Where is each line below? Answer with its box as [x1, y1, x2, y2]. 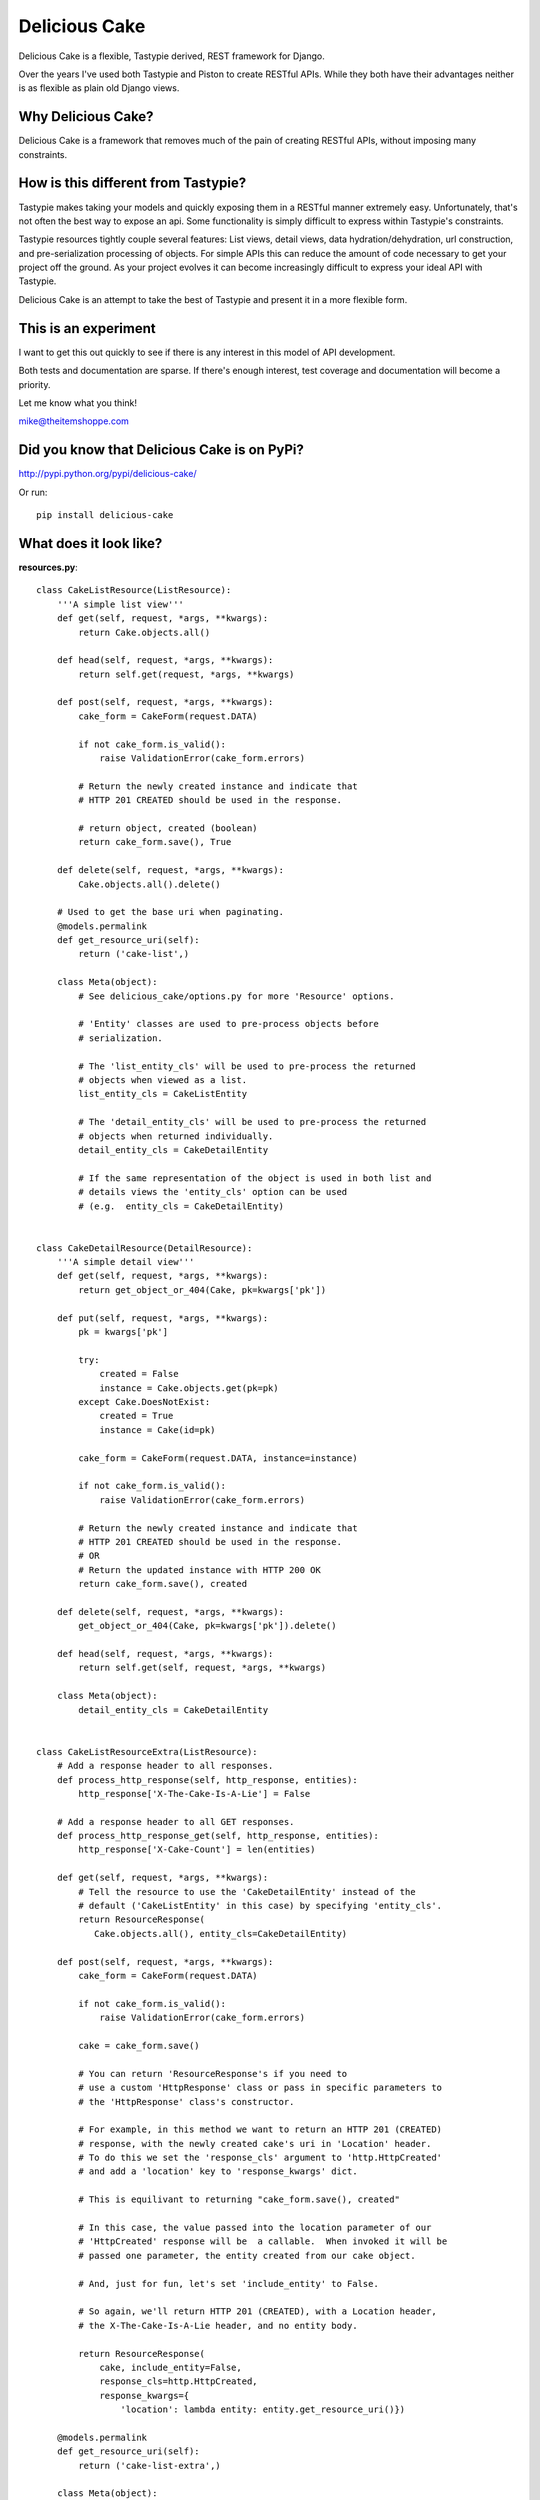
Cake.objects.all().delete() [78, 878, 222, 890]
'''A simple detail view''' [56, 1256, 195, 1268]
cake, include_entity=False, [99, 2361, 242, 2373]
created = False [99, 1368, 179, 1380]
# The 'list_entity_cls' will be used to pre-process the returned [78, 1060, 416, 1072]
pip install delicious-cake [36, 510, 174, 521]
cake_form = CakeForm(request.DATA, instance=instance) [78, 1452, 359, 1464]
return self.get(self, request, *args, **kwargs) [78, 1662, 327, 1674]
